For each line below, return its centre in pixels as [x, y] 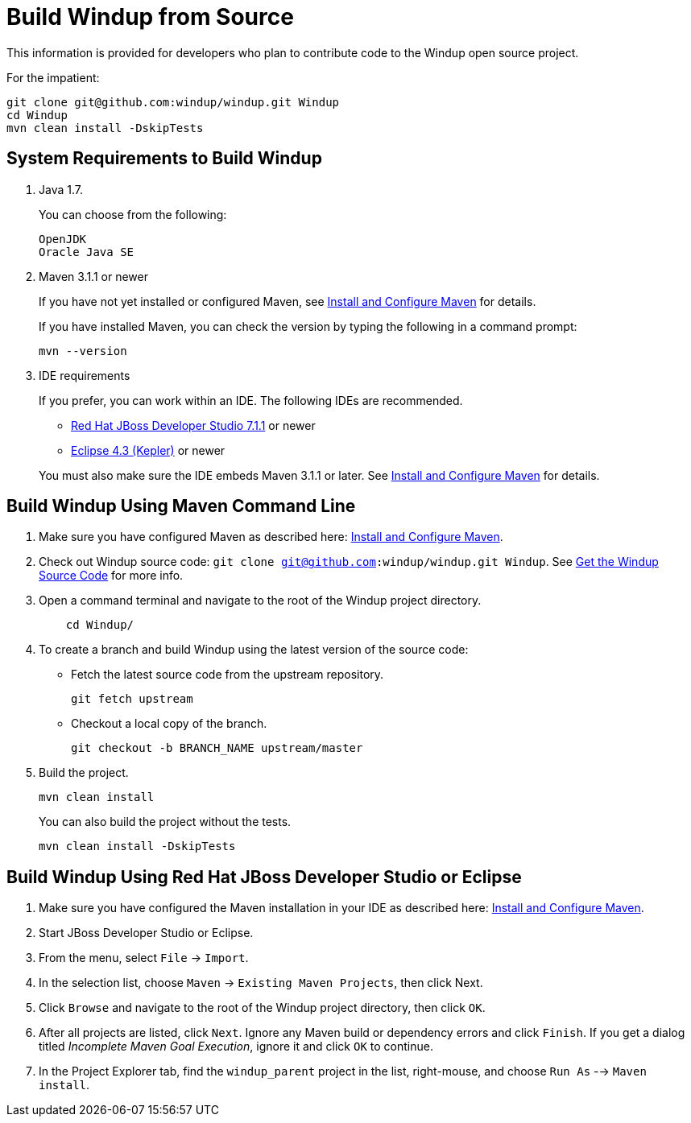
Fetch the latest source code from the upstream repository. [228, 675]
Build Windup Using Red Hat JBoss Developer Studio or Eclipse [264, 877]
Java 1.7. [61, 189]
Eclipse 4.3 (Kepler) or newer [148, 450]
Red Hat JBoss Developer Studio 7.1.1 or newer [193, 425]
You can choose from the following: [133, 214]
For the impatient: [53, 77]
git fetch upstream [132, 699]
